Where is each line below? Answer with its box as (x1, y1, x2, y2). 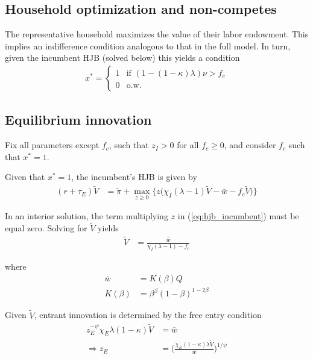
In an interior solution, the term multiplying (5, 210, 168, 222)
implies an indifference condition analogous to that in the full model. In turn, (5, 39, 291, 52)
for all (177, 139, 199, 151)
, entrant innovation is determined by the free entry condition (34, 308, 262, 321)
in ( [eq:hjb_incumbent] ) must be (177, 210, 299, 222)
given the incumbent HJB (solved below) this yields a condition (5, 51, 240, 64)
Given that (5, 170, 45, 183)
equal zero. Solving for (5, 222, 87, 234)
